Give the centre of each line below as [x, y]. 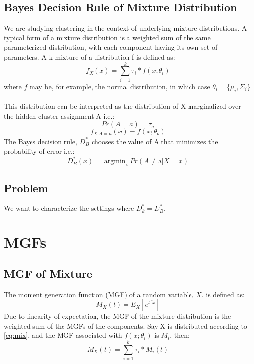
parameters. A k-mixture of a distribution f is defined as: [90, 56]
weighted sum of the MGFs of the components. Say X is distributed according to [126, 325]
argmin [115, 161]
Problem [26, 187]
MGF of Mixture [48, 273]
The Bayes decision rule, [41, 141]
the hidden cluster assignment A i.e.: [59, 116]
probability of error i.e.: [39, 151]
